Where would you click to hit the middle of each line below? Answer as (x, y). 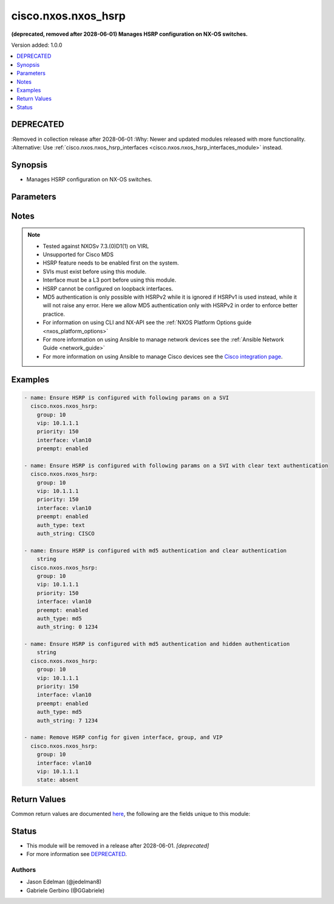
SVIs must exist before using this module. (95, 271)
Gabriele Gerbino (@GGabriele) (66, 890)
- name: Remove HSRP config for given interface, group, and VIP (123, 737)
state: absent (58, 780)
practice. (54, 314)
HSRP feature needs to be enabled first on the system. (111, 263)
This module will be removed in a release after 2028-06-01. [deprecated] (118, 845)
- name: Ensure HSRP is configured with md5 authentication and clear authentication (155, 550)
